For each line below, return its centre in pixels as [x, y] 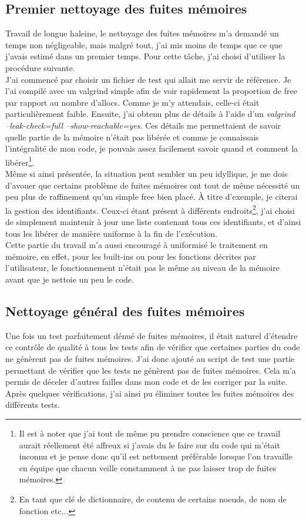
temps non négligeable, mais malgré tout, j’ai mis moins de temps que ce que [144, 44]
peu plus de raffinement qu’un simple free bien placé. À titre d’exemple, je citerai [152, 197]
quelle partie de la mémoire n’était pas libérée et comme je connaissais [132, 137]
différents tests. [33, 405]
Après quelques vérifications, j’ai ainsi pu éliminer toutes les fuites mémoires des [150, 393]
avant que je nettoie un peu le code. [70, 279]
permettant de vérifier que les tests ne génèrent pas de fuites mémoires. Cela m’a [151, 370]
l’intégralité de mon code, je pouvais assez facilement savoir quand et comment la [152, 148]
